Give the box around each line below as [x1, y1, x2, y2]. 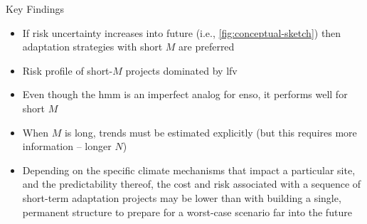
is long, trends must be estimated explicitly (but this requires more [64, 124, 357, 139]
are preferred [179, 39, 235, 54]
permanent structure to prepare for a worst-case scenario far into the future [22, 204, 352, 219]
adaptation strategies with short [22, 39, 163, 54]
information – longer [22, 139, 112, 154]
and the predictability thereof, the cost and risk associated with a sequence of [22, 176, 361, 191]
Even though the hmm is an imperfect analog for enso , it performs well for [22, 87, 348, 102]
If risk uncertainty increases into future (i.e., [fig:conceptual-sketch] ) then [22, 25, 341, 40]
